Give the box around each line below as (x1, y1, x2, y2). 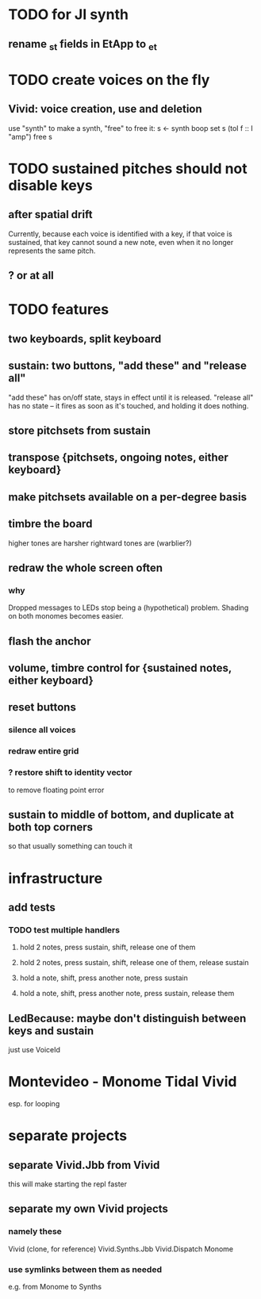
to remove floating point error (8, 785, 105, 795)
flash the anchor (8, 634, 91, 648)
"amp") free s (8, 132, 53, 141)
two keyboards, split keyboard (8, 331, 162, 346)
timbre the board (8, 517, 93, 531)
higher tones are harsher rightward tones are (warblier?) (8, 538, 192, 548)
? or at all (8, 269, 54, 282)
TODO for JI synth (8, 6, 129, 24)
